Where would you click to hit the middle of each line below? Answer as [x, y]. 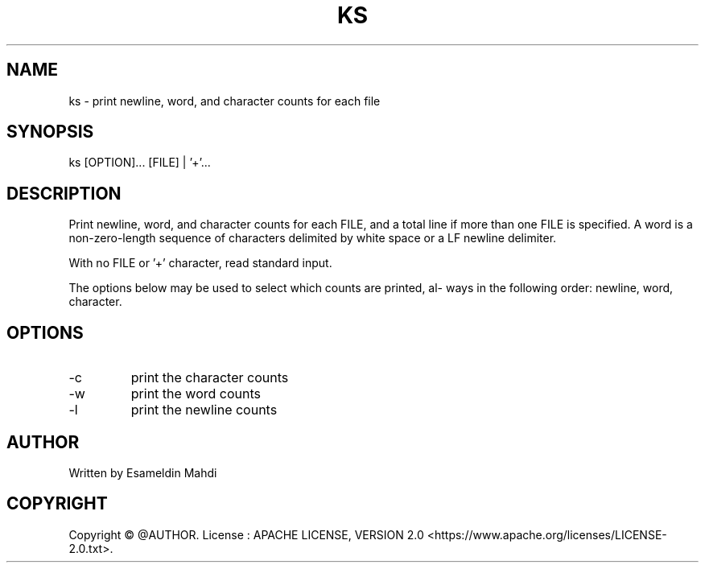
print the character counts [210, 378]
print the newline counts [204, 410]
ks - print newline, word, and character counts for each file [225, 101]
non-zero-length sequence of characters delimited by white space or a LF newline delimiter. [313, 238]
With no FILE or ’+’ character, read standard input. [200, 263]
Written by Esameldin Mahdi [143, 472]
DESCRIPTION [64, 193]
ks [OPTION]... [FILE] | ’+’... [140, 163]
